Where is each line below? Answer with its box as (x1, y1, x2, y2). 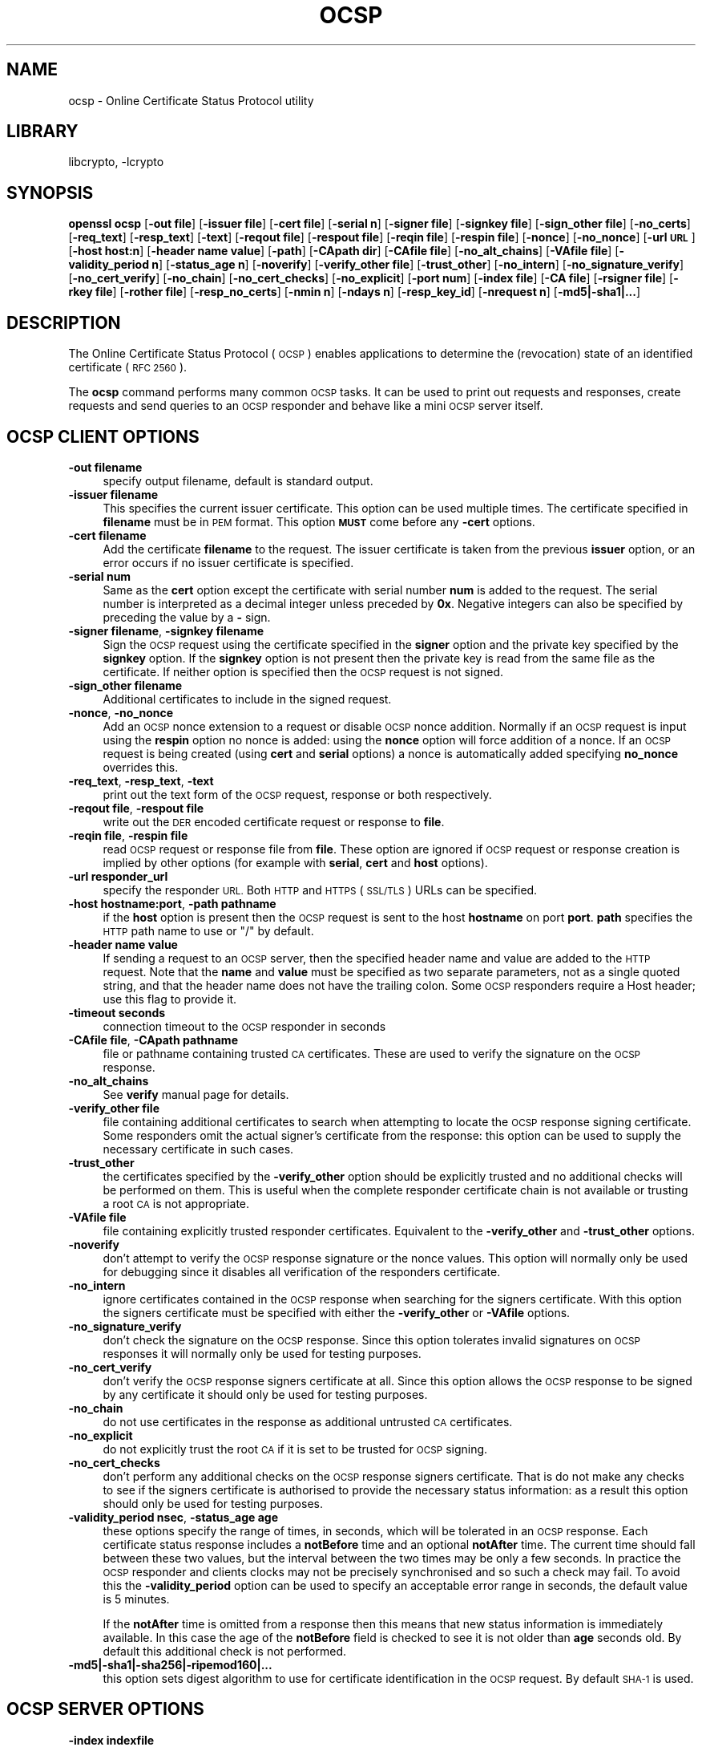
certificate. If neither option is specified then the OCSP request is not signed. (103, 664, 504, 679)
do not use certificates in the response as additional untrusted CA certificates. (103, 1414, 513, 1429)
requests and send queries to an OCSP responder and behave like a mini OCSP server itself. (68, 399, 543, 413)
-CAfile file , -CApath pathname (68, 1032, 238, 1047)
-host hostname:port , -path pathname (68, 896, 276, 910)
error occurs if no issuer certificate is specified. (103, 555, 354, 569)
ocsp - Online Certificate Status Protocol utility (68, 93, 314, 107)
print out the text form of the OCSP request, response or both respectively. (103, 787, 492, 801)
